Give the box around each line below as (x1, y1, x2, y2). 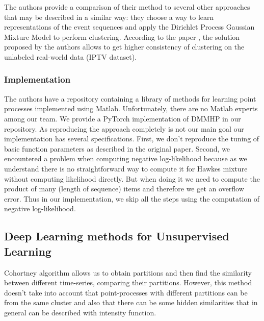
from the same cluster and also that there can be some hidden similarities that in (4, 297, 258, 308)
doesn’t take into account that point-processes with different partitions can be (4, 287, 248, 298)
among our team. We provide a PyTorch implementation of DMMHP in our (4, 113, 241, 124)
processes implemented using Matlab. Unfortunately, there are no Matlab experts (4, 103, 258, 114)
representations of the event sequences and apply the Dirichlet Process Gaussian (4, 21, 255, 32)
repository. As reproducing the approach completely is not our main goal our (4, 123, 244, 134)
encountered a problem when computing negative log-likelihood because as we (4, 153, 247, 164)
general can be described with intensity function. (4, 307, 156, 317)
